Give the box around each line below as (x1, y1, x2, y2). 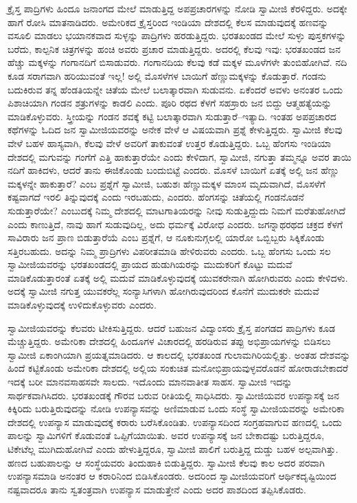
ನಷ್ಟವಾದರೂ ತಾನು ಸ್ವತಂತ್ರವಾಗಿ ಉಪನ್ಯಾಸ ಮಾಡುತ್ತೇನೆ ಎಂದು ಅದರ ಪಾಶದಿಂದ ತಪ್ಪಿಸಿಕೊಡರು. (8, 482, 306, 496)
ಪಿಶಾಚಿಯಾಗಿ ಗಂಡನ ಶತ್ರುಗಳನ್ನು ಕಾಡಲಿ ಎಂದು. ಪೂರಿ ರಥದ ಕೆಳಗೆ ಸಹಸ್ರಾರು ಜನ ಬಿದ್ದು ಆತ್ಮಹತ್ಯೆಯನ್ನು (8, 96, 332, 110)
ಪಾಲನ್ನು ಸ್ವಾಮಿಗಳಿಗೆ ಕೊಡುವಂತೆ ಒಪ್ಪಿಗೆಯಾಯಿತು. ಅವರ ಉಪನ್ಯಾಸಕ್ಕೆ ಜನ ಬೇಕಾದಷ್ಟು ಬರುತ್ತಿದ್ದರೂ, (8, 428, 325, 443)
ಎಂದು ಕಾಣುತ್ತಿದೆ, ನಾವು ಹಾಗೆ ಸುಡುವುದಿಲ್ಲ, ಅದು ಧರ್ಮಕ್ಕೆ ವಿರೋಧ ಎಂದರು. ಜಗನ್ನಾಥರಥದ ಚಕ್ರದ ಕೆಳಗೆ (8, 216, 343, 231)
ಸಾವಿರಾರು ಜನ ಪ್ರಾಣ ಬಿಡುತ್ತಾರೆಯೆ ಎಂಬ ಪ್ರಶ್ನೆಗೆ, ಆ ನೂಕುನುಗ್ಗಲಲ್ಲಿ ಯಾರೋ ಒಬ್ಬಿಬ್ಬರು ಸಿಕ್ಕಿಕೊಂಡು (8, 230, 325, 245)
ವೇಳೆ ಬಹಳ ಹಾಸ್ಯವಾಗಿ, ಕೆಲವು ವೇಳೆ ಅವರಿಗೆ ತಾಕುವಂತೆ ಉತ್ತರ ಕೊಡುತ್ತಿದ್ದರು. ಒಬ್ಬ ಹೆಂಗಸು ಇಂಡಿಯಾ (8, 135, 332, 150)
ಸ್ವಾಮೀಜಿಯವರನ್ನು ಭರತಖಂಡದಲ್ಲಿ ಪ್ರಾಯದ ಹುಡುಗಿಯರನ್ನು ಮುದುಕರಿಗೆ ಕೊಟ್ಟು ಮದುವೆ (8, 257, 292, 271)
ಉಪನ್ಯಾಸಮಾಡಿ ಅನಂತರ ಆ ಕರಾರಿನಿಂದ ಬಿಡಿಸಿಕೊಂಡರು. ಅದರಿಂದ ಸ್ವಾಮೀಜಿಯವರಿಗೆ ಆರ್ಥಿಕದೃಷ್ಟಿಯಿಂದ (8, 469, 336, 483)
